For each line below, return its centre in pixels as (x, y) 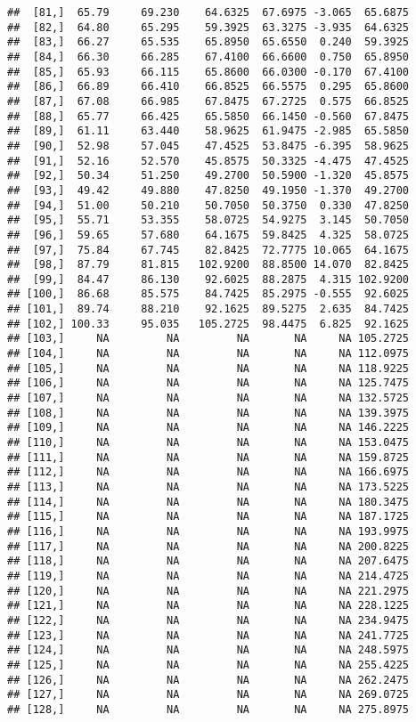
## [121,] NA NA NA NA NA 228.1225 (208, 606)
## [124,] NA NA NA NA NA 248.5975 (208, 650)
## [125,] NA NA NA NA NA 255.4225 (208, 665)
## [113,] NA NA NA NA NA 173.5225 (208, 487)
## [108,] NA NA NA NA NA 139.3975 (208, 413)
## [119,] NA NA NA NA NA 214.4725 (208, 576)
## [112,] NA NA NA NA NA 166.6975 (208, 472)
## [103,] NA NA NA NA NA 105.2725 (208, 339)
